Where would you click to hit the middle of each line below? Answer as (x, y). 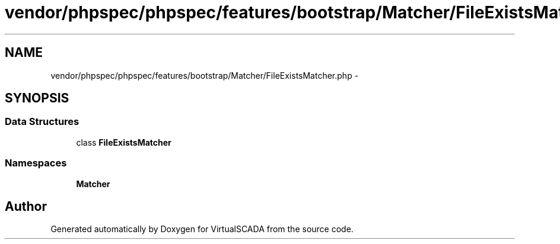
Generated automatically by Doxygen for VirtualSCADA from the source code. (202, 229)
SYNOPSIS (37, 98)
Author (26, 206)
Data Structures (42, 122)
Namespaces (36, 163)
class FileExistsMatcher (124, 142)
